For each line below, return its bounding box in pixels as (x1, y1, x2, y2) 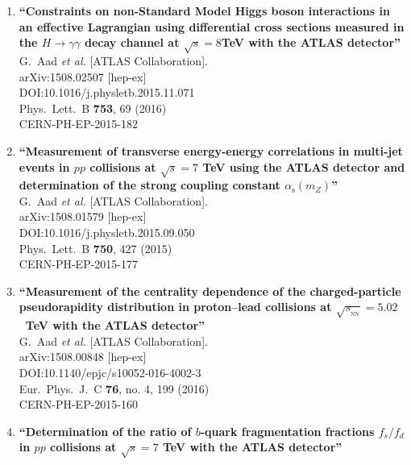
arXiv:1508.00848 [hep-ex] (19, 348, 147, 365)
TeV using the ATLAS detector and (202, 158, 405, 175)
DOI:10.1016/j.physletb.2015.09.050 (19, 224, 195, 241)
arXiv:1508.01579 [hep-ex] (19, 208, 147, 225)
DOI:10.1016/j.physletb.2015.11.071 (19, 84, 195, 101)
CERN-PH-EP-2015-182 (19, 115, 138, 132)
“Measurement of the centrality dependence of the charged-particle (19, 282, 401, 299)
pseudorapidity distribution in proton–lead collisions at (19, 298, 332, 315)
